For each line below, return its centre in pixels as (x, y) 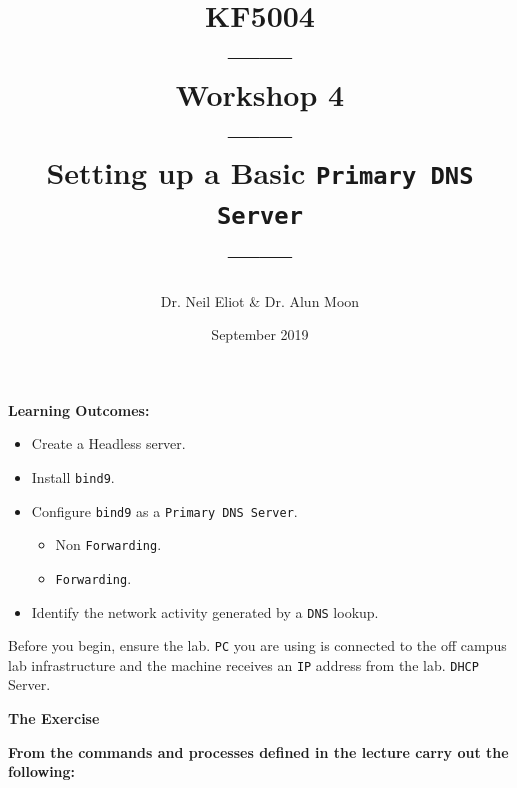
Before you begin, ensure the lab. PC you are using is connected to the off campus (257, 645)
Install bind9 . (73, 476)
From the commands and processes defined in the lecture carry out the (258, 751)
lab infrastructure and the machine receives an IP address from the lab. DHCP (243, 664)
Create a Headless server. (108, 443)
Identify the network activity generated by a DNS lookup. (205, 611)
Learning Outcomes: (79, 409)
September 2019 (260, 334)
